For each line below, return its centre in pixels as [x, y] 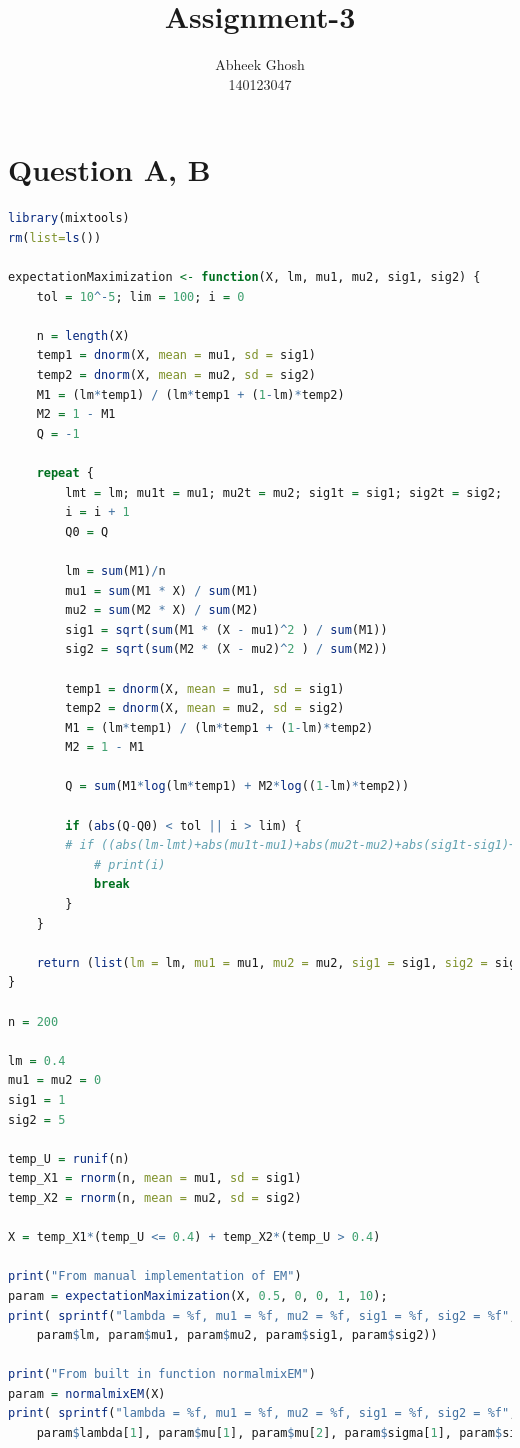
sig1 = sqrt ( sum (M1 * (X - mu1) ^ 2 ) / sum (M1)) [226, 629]
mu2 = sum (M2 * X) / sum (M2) [162, 610]
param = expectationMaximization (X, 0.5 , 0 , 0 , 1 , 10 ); [198, 1295]
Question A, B [109, 169]
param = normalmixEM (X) [87, 1393]
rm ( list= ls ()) [55, 237]
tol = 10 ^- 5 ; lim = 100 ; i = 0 [140, 296]
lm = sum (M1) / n [115, 570]
